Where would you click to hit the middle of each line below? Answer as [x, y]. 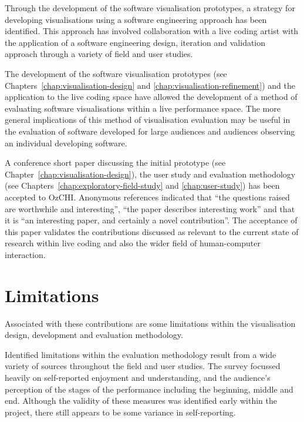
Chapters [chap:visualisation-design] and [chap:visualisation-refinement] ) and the [150, 85]
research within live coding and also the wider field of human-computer [133, 243]
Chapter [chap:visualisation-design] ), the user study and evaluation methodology [150, 174]
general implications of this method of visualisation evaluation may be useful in [148, 120]
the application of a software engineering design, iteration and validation [135, 42]
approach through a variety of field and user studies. [99, 54]
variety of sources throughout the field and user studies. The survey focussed [143, 366]
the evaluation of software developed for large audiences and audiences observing [150, 131]
